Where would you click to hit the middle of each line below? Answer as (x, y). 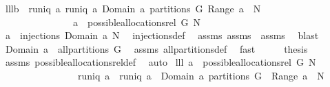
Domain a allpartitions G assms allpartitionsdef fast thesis (156, 48)
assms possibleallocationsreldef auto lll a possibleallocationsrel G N (161, 62)
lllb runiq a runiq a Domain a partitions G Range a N (133, 8)
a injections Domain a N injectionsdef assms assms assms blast (162, 35)
